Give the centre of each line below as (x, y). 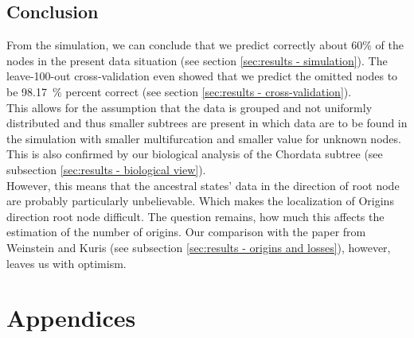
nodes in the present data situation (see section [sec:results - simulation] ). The (197, 60)
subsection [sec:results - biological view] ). (106, 169)
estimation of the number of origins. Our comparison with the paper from (186, 232)
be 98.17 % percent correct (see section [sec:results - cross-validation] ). (179, 91)
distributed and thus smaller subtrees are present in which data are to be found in (207, 123)
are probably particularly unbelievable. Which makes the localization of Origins (200, 201)
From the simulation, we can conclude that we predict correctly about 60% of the (205, 45)
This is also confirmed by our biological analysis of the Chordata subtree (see (195, 154)
